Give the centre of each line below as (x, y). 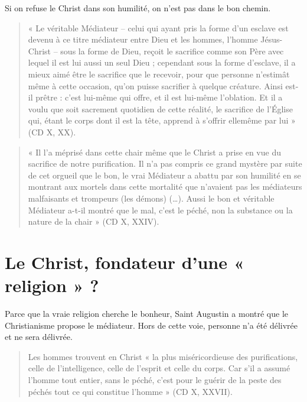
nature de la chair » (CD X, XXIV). (94, 221)
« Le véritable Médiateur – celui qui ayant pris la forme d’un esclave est (158, 27)
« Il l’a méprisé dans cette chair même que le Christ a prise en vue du (154, 152)
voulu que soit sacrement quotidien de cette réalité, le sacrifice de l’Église (160, 108)
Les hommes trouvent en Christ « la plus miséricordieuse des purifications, (163, 356)
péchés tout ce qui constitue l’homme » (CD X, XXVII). (130, 391)
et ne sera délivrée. (39, 337)
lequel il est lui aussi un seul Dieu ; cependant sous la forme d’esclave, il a (162, 62)
